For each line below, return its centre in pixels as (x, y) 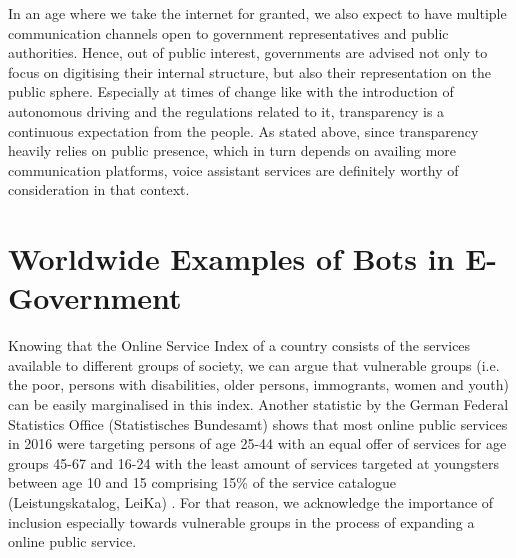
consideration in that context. (99, 189)
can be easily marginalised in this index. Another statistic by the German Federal (258, 404)
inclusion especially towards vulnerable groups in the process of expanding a (241, 521)
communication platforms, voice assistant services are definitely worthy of (233, 169)
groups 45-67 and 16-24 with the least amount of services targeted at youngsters (253, 462)
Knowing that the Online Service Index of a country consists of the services (239, 345)
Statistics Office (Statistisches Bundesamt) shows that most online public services (258, 423)
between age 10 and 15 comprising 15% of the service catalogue (202, 482)
